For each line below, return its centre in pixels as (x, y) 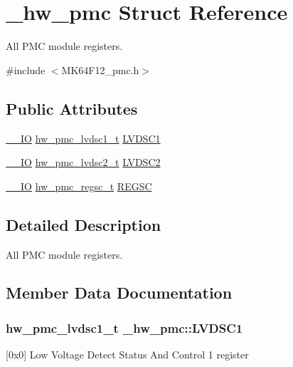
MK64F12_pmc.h (100, 69)
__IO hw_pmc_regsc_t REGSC (79, 186)
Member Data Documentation (119, 293)
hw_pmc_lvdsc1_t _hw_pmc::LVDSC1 (124, 327)
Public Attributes (72, 108)
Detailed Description (84, 224)
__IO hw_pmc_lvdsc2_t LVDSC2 (83, 162)
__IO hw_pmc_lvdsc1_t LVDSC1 (83, 138)
